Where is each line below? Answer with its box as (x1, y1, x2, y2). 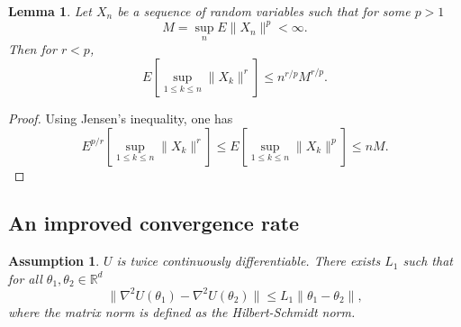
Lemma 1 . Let (8, 2, 92, 20)
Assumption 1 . (8, 251, 100, 270)
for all (8, 268, 42, 287)
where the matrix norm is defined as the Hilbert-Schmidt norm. (8, 302, 356, 321)
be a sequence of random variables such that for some (117, 2, 411, 20)
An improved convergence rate (8, 209, 300, 237)
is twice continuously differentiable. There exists (116, 251, 381, 270)
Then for (8, 40, 57, 59)
